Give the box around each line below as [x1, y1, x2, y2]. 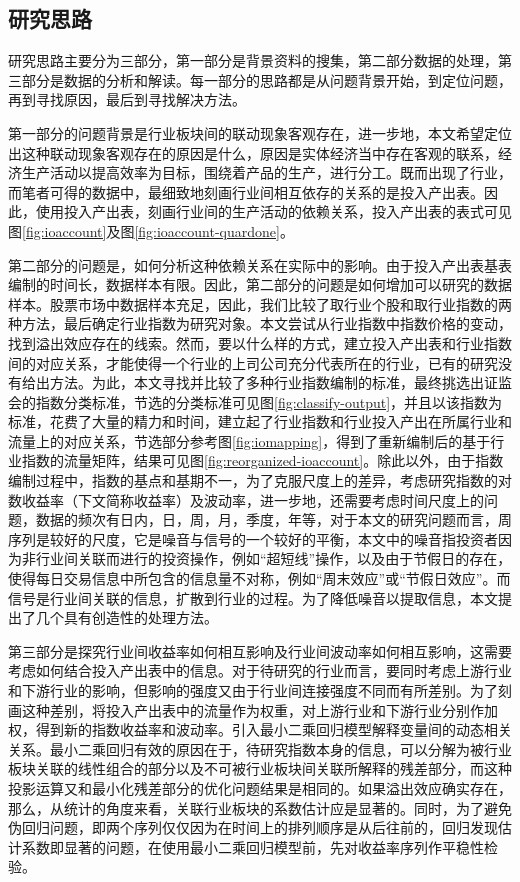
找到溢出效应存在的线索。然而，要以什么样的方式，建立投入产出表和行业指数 [8, 332, 512, 353]
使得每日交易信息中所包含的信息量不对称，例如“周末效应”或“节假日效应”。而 [8, 568, 511, 589]
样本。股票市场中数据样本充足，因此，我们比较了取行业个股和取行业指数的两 [8, 293, 512, 314]
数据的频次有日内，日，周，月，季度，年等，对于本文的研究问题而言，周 [35, 509, 512, 530]
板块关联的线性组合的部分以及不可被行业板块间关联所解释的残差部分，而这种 [8, 758, 512, 779]
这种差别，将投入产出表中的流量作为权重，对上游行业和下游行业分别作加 [21, 699, 498, 720]
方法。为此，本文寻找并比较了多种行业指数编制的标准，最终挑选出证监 [49, 372, 512, 393]
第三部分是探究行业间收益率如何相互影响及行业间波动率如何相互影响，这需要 [8, 640, 512, 661]
